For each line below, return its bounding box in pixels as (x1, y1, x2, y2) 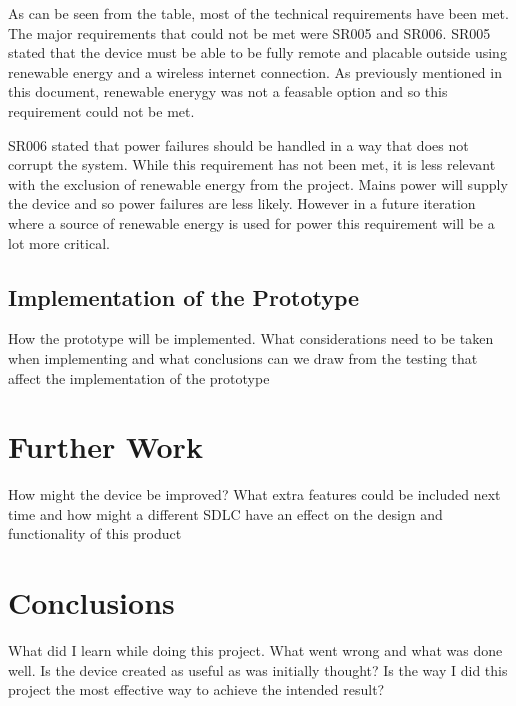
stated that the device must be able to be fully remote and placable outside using (8, 42, 507, 63)
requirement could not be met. (8, 100, 195, 121)
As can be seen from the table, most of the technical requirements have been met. (8, 3, 509, 23)
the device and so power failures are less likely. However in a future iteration (8, 193, 476, 214)
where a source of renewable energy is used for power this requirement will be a (8, 212, 495, 233)
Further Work (8, 426, 203, 467)
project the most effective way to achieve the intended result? (8, 679, 385, 700)
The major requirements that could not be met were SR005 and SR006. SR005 (8, 22, 491, 43)
